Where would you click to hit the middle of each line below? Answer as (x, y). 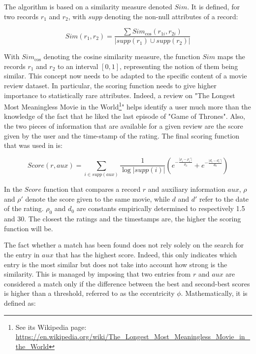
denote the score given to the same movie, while (97, 198)
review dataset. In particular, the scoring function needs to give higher (110, 86)
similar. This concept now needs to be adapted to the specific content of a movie (126, 76)
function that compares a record (92, 189)
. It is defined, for (213, 6)
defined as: (20, 302)
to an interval (78, 66)
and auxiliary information (187, 189)
